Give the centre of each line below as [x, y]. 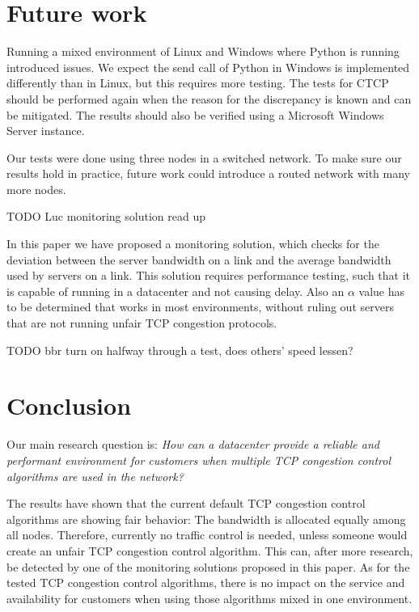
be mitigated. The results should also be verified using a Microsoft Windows [195, 114]
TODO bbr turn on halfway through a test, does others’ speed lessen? [180, 350]
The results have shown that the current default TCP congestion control [186, 503]
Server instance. [46, 131]
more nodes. [36, 189]
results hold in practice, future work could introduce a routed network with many [209, 173]
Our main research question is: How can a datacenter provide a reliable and [193, 444]
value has [381, 291]
